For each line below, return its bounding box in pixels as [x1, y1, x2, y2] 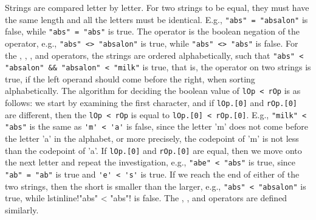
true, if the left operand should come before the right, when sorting [5, 72, 255, 85]
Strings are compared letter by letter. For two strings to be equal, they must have [5, 1, 309, 13]
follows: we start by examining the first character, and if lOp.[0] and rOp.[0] [5, 96, 297, 109]
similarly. [5, 203, 39, 216]
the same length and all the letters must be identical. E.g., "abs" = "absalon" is [5, 13, 308, 25]
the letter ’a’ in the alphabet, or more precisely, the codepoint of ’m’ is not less [5, 132, 299, 145]
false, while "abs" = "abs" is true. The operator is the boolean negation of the [5, 25, 300, 38]
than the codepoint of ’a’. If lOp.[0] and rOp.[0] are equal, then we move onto [5, 144, 302, 156]
